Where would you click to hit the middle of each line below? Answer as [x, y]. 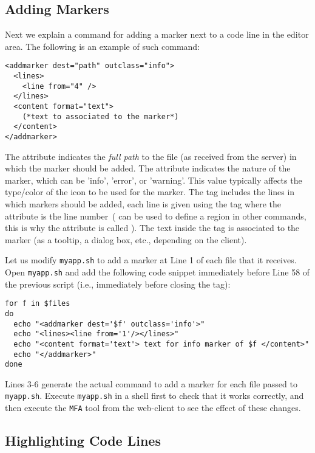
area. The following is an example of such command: [103, 46]
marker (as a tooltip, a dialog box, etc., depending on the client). [126, 239]
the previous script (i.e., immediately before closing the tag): [118, 284]
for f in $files [38, 304]
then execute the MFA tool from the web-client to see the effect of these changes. [153, 408]
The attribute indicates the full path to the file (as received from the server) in [151, 156]
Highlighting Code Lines [83, 441]
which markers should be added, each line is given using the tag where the [143, 204]
